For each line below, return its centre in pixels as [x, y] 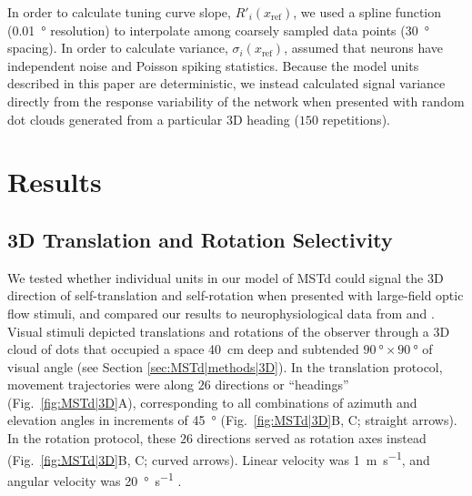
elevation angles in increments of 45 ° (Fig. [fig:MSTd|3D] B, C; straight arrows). [232, 420]
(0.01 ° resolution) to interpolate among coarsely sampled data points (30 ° [218, 30]
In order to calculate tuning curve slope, [119, 12]
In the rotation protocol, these [92, 438]
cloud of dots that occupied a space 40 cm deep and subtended [183, 349]
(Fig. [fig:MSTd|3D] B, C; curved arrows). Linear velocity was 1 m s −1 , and [219, 458]
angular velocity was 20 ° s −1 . [95, 479]
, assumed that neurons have [364, 48]
